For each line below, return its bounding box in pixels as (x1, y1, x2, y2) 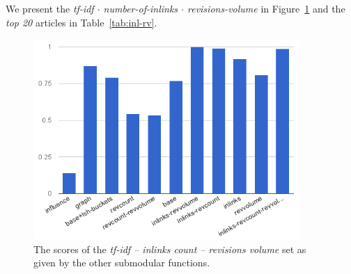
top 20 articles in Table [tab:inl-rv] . (6, 15, 157, 29)
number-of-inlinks (103, 1, 178, 15)
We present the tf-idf (6, 1, 94, 15)
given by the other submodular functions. (33, 255, 210, 270)
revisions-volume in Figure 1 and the (187, 1, 345, 15)
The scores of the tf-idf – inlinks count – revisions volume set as (33, 241, 306, 256)
